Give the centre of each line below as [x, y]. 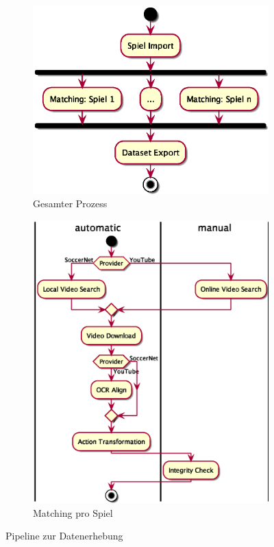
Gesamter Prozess [70, 203]
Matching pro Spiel [73, 512]
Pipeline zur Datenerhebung [64, 536]
